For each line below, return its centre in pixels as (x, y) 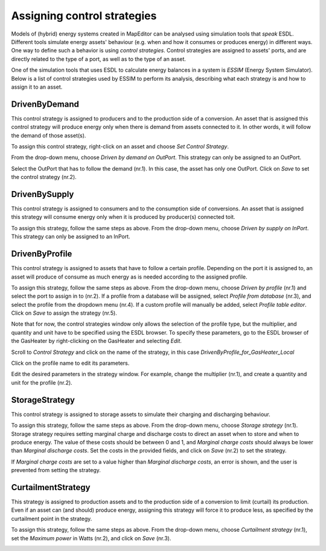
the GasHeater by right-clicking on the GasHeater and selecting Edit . (97, 341)
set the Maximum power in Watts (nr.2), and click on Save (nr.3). (91, 538)
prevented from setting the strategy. (56, 470)
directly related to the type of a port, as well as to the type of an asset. (99, 59)
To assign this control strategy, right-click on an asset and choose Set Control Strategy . (120, 146)
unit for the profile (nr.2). (42, 382)
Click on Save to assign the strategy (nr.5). (64, 313)
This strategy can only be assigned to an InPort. (71, 237)
